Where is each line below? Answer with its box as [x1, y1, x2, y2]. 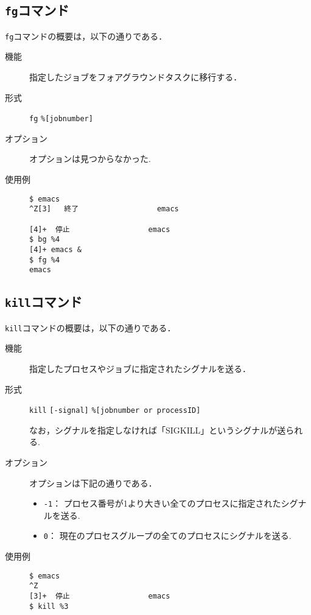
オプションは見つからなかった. [29, 152, 151, 165]
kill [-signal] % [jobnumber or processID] [29, 406, 201, 415]
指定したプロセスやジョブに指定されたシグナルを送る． [29, 362, 251, 374]
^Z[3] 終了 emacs [29, 205, 179, 214]
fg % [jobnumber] [29, 114, 93, 124]
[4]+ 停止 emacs [29, 225, 170, 234]
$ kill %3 [29, 602, 69, 611]
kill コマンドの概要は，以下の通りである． [5, 321, 176, 334]
